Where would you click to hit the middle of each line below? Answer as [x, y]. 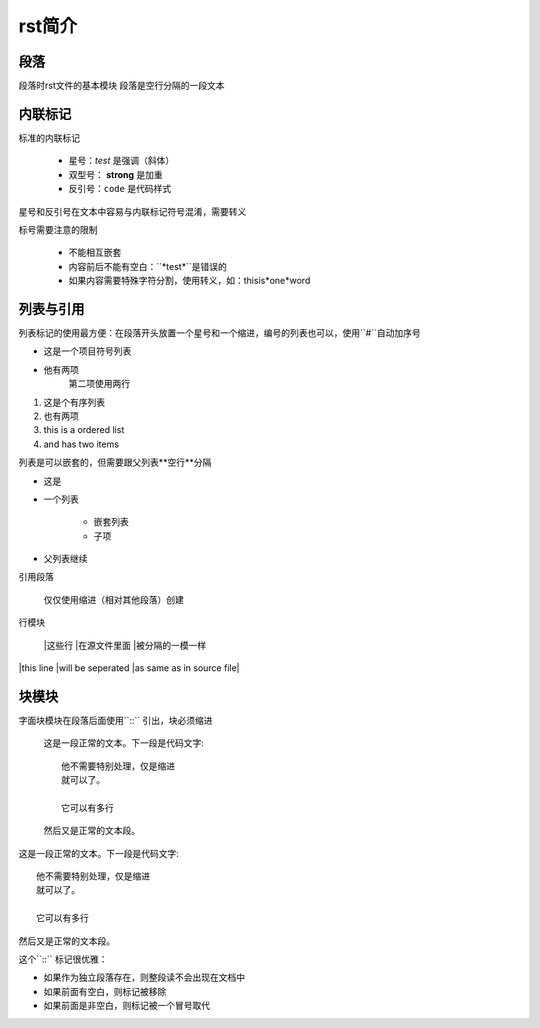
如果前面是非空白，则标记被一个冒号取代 [126, 1006]
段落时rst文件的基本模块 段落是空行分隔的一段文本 [121, 86]
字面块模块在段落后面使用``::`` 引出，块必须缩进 [116, 720]
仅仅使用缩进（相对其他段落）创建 [113, 599]
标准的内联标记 [49, 137]
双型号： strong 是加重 [116, 174]
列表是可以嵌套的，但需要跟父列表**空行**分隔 [115, 462]
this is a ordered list [84, 430]
